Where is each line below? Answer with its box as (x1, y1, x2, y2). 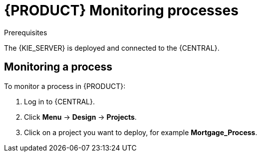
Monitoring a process (4, 61, 112, 74)
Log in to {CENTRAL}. (24, 97, 95, 106)
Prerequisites (4, 28, 47, 37)
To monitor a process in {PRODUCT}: (4, 81, 126, 90)
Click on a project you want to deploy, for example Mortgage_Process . (24, 128, 258, 137)
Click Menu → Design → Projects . (24, 112, 137, 121)
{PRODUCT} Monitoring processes (4, 2, 239, 19)
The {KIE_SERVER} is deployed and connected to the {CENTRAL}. (4, 43, 220, 52)
